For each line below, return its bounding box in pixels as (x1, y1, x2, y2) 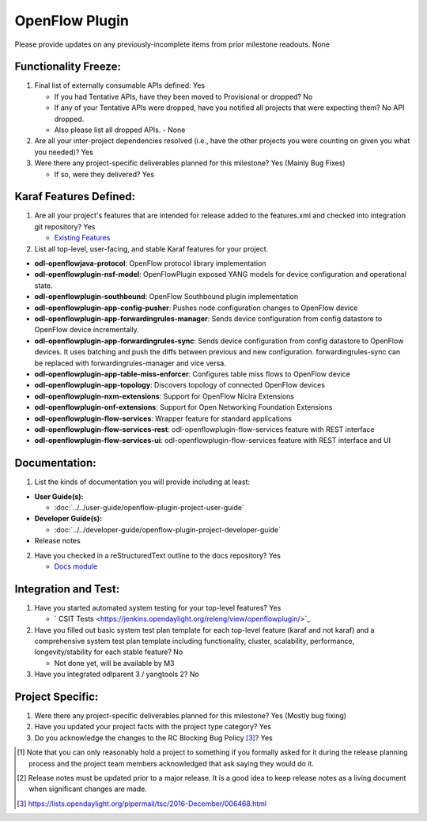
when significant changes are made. (28, 784, 148, 794)
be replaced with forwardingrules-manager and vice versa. (34, 358, 227, 368)
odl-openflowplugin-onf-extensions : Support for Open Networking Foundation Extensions (34, 403, 333, 412)
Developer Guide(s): (34, 514, 103, 524)
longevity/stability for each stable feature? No (34, 647, 183, 656)
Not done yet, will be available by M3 (54, 658, 175, 668)
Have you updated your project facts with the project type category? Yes (34, 722, 272, 732)
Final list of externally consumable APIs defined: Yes (34, 81, 206, 90)
